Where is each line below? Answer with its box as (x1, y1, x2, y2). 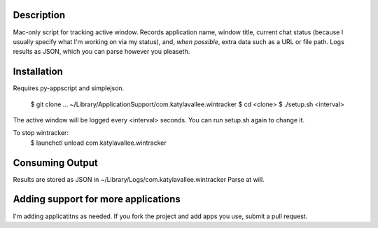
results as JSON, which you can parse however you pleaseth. (13, 48, 190, 56)
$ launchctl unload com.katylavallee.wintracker (30, 138, 167, 147)
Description (13, 9, 66, 21)
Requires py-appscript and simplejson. (13, 84, 125, 92)
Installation (13, 66, 63, 78)
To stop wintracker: (13, 129, 69, 137)
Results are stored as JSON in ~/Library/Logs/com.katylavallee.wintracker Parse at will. (13, 175, 265, 183)
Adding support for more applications (13, 193, 181, 206)
